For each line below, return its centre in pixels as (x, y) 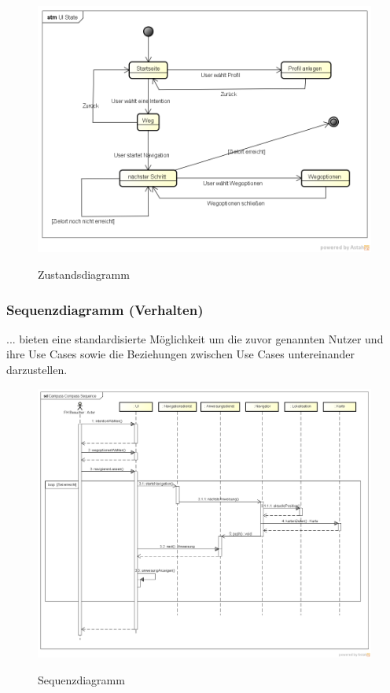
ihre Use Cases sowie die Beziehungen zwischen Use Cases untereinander (180, 354)
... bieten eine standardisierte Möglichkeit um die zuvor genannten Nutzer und (195, 338)
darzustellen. (37, 369)
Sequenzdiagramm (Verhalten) (105, 309)
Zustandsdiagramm (84, 274)
